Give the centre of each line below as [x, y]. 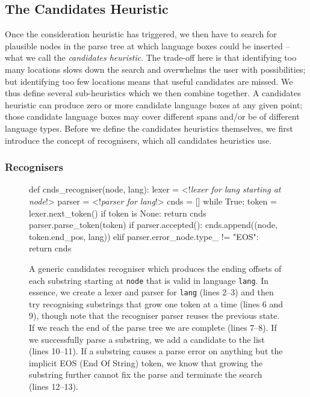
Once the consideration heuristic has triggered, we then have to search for [141, 34]
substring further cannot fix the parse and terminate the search [146, 374]
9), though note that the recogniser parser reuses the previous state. [154, 315]
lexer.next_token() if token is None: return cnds [118, 213]
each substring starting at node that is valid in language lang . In [149, 280]
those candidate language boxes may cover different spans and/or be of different [152, 116]
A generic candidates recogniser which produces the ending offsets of [155, 268]
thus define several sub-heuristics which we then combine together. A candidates [153, 93]
